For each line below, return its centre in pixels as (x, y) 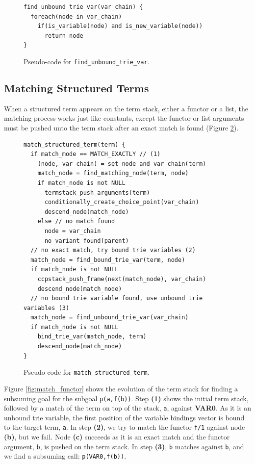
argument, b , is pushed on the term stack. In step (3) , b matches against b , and (124, 446)
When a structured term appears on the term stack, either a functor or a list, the (126, 108)
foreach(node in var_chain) (76, 16)
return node (64, 36)
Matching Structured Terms (76, 88)
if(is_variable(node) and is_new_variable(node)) (120, 26)
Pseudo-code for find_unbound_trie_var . (87, 61)
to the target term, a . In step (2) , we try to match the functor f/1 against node (125, 427)
